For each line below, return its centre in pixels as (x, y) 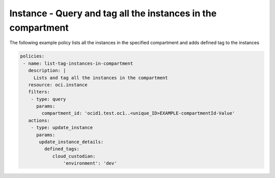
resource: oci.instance (58, 85)
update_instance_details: (71, 142)
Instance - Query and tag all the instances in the (113, 13)
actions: (39, 120)
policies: (32, 56)
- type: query (48, 99)
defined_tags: (62, 149)
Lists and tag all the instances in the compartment (101, 78)
